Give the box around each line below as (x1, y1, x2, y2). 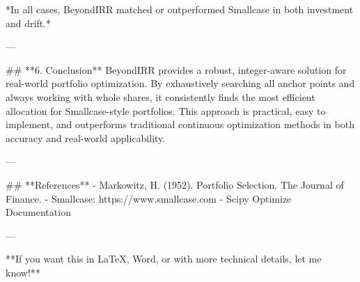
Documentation (6, 205, 71, 219)
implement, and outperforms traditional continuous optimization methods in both (6, 117, 354, 132)
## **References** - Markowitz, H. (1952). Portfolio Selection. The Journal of (6, 177, 344, 191)
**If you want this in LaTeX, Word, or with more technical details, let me (6, 251, 322, 266)
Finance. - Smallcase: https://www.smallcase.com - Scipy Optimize (6, 191, 292, 205)
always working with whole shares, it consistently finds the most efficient (6, 89, 315, 104)
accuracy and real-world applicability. (6, 130, 166, 145)
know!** (6, 265, 40, 279)
